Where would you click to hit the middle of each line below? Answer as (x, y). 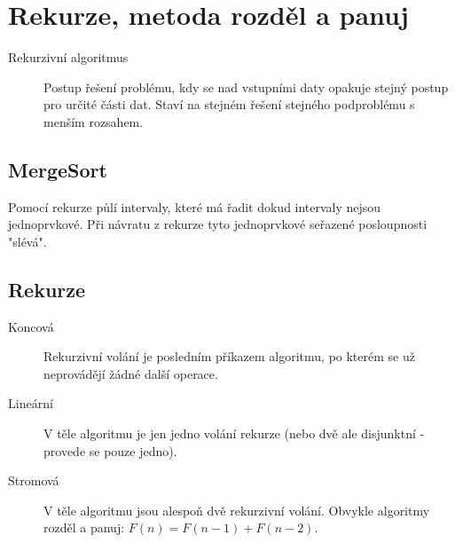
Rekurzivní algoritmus (68, 57)
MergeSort (58, 169)
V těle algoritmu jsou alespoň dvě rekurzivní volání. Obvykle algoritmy (237, 510)
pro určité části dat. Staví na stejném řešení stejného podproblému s (229, 104)
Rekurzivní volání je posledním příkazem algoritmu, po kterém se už (229, 356)
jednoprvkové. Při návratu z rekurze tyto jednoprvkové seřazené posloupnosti (218, 224)
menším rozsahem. (94, 121)
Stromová (34, 480)
